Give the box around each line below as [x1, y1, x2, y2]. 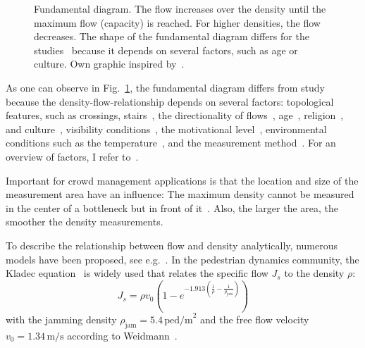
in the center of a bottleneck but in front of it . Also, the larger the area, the [6, 200, 339, 215]
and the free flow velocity [200, 311, 309, 326]
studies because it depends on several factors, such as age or [34, 42, 298, 57]
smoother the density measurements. [6, 214, 163, 229]
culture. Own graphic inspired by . [34, 56, 185, 71]
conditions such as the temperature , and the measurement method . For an [6, 135, 336, 150]
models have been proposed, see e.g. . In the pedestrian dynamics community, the [6, 251, 359, 266]
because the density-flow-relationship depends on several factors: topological [6, 94, 334, 108]
